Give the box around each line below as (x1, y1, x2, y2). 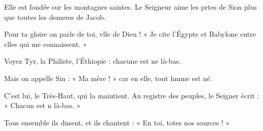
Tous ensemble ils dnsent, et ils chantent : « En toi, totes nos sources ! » (4, 117, 230, 127)
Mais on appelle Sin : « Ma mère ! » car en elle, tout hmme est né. (4, 72, 212, 83)
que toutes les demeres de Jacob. (4, 11, 106, 22)
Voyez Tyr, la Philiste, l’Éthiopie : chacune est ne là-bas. (4, 56, 181, 66)
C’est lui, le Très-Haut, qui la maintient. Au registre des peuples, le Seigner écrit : (4, 90, 259, 100)
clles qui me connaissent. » (4, 38, 87, 49)
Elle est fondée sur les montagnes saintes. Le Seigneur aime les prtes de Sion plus (4, 2, 257, 12)
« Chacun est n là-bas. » (4, 100, 81, 111)
